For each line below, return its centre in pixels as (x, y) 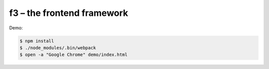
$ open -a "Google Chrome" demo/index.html (74, 55)
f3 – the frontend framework (69, 13)
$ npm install (37, 41)
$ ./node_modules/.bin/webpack (58, 48)
